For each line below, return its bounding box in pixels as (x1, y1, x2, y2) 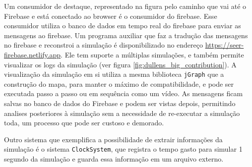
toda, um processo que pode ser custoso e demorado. (4, 117, 164, 128)
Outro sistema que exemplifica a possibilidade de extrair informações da (4, 134, 223, 144)
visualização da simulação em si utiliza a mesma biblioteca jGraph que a (4, 69, 224, 79)
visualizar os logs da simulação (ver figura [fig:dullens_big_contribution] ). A (4, 59, 237, 69)
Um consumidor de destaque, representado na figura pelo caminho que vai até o (4, 1, 247, 11)
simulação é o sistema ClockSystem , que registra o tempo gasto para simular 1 (4, 144, 243, 154)
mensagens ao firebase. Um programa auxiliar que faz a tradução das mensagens (4, 30, 248, 40)
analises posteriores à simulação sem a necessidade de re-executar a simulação (4, 108, 240, 118)
